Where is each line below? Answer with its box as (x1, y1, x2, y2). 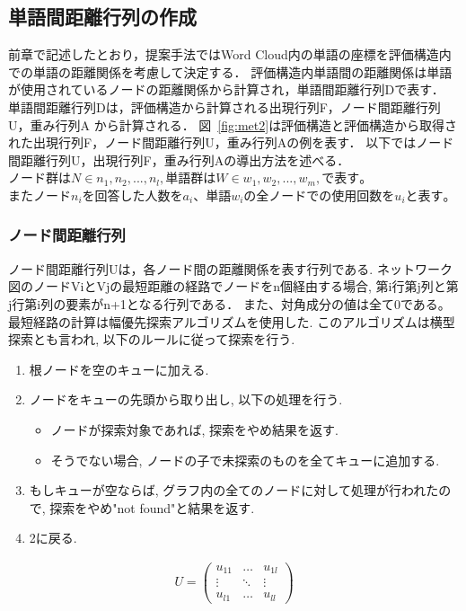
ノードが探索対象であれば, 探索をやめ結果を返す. (50, 420, 339, 438)
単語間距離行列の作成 (8, 3, 197, 31)
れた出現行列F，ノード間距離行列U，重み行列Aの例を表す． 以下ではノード (8, 133, 454, 152)
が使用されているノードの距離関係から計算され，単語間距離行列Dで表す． (8, 80, 444, 99)
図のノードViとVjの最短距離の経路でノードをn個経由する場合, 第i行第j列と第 (8, 277, 459, 296)
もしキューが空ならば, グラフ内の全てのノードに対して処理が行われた (29, 481, 439, 500)
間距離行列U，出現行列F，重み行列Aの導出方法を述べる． (8, 150, 350, 169)
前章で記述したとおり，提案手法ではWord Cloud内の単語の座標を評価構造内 (8, 45, 452, 64)
